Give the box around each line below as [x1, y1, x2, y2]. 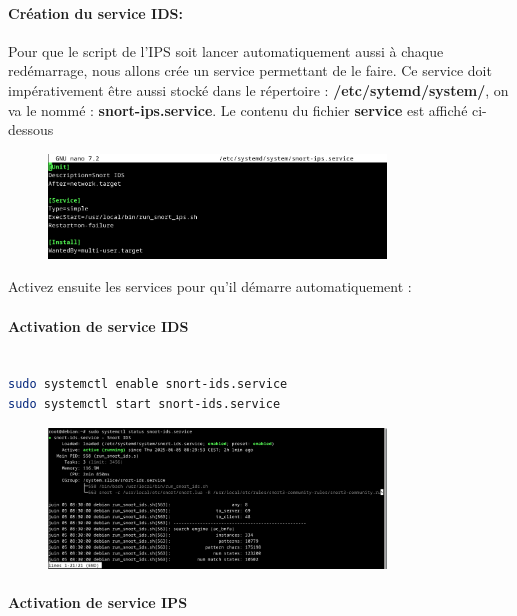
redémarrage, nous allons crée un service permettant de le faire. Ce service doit [8, 60, 492, 81]
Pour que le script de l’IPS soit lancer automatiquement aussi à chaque [8, 40, 444, 61]
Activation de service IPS [8, 592, 188, 613]
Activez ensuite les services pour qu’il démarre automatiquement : [8, 276, 412, 297]
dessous [8, 119, 54, 140]
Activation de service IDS [8, 315, 189, 336]
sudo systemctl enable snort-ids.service [8, 377, 288, 392]
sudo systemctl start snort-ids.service [8, 397, 281, 411]
